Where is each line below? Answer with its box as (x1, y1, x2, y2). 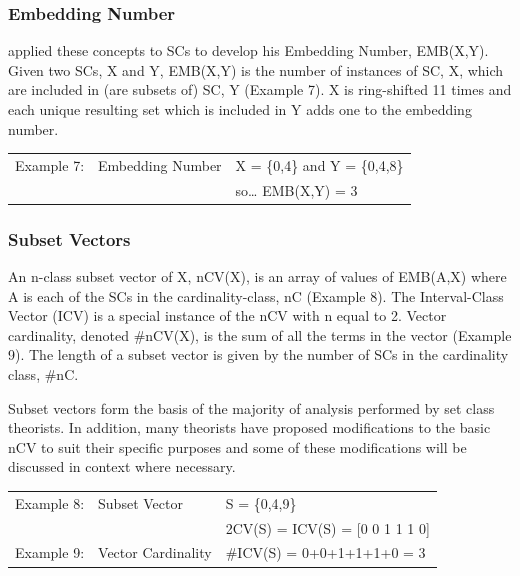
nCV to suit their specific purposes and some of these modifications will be (8, 436, 467, 457)
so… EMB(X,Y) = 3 (235, 179, 358, 200)
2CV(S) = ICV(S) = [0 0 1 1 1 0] (225, 517, 430, 538)
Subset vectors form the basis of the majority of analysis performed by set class (8, 397, 495, 418)
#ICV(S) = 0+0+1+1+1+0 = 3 (225, 542, 426, 563)
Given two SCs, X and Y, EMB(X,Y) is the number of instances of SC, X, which (8, 59, 504, 80)
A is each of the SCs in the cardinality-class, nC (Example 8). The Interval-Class (8, 285, 504, 306)
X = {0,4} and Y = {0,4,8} (235, 154, 404, 175)
